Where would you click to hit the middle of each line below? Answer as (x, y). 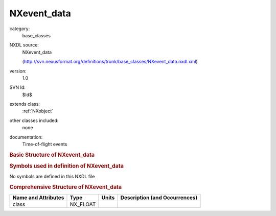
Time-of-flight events (45, 144)
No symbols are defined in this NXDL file (52, 177)
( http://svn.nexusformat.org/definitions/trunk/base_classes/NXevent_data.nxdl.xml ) (110, 62)
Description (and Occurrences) (159, 198)
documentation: (26, 137)
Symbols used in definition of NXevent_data (66, 166)
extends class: (25, 104)
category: (20, 29)
